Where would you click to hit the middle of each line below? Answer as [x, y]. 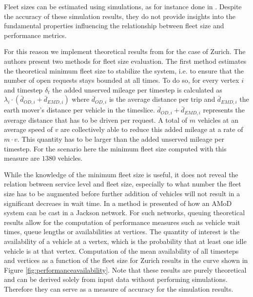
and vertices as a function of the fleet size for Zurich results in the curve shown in [126, 260]
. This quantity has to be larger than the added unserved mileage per [121, 139]
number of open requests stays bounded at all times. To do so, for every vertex [122, 80]
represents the [224, 110]
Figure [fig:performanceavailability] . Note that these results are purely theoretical [125, 269]
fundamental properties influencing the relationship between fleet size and [114, 26]
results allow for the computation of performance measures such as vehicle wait [122, 222]
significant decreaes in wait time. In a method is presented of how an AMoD [118, 203]
